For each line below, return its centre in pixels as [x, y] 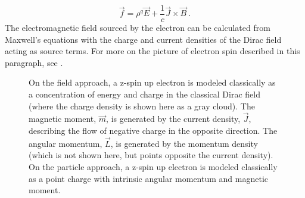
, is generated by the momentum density [184, 143]
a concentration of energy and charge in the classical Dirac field [144, 94]
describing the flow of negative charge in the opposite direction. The [153, 131]
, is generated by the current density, [173, 119]
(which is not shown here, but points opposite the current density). [151, 155]
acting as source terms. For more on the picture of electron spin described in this [152, 51]
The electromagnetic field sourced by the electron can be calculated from [138, 28]
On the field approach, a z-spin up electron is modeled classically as [152, 82]
